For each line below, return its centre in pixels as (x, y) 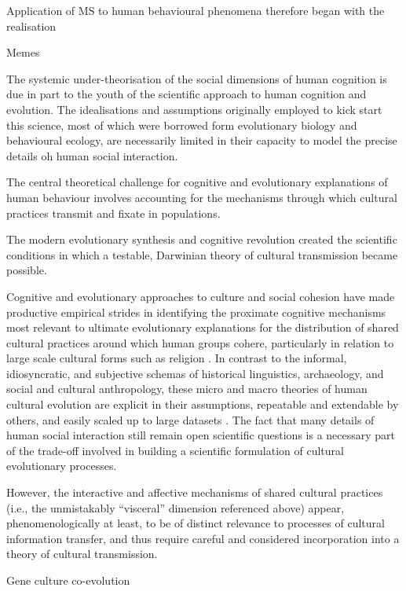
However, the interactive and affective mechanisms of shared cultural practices (195, 492)
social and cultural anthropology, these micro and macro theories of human (187, 389)
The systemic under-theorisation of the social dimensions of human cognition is (197, 78)
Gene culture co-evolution (68, 580)
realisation (31, 26)
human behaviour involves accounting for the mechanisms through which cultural (202, 197)
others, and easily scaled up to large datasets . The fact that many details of (190, 419)
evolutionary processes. (62, 466)
